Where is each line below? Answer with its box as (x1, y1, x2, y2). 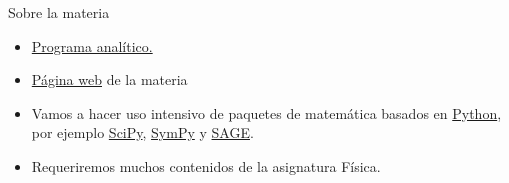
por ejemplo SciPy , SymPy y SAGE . (31, 122, 254, 143)
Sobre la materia (8, 2, 110, 22)
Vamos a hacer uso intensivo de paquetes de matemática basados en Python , (31, 102, 502, 123)
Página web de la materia (31, 69, 188, 90)
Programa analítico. (31, 35, 153, 56)
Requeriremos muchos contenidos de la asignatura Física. (31, 155, 381, 176)
